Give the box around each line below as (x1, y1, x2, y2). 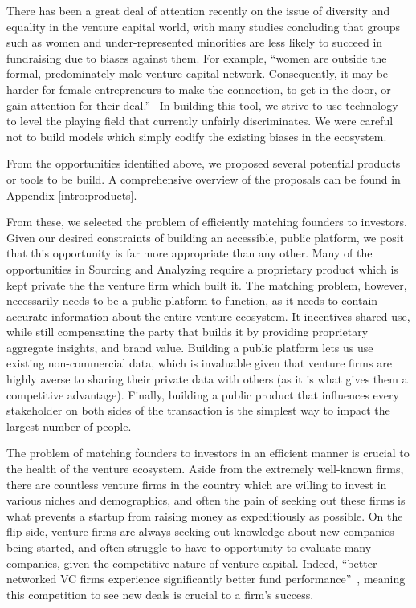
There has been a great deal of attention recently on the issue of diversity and (6, 2, 390, 18)
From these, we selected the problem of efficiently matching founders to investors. (6, 213, 407, 230)
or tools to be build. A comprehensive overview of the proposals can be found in (6, 170, 401, 187)
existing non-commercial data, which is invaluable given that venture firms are (6, 355, 392, 371)
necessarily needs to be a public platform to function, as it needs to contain (6, 292, 378, 309)
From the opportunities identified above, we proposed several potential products (6, 155, 401, 172)
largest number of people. (6, 417, 132, 434)
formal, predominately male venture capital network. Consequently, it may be (6, 65, 389, 82)
